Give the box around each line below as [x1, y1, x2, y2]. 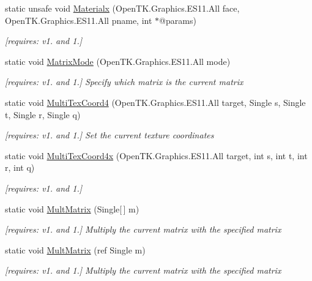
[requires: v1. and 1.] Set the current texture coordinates [5, 129, 214, 141]
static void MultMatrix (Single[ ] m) [5, 202, 139, 215]
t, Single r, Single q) [5, 108, 81, 121]
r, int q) [5, 161, 35, 174]
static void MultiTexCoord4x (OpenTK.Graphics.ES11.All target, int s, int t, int [5, 149, 308, 162]
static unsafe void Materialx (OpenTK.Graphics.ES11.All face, [5, 2, 240, 14]
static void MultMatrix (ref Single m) [5, 243, 146, 256]
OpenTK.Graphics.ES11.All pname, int [5, 13, 152, 26]
